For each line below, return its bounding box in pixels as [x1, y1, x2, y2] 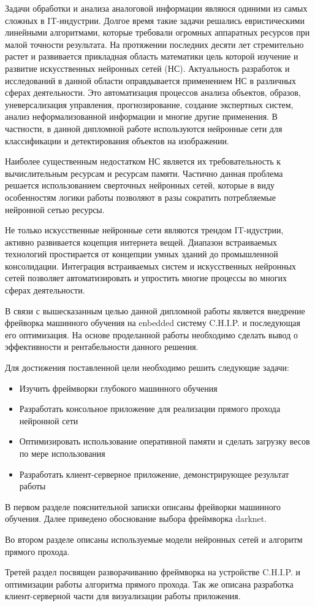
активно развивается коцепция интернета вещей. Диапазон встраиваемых [5, 235, 278, 248]
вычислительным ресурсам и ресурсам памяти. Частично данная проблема [5, 166, 283, 179]
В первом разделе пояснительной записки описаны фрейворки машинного [5, 500, 281, 513]
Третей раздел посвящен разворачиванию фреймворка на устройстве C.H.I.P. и [5, 565, 300, 578]
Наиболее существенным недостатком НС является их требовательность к [5, 155, 281, 168]
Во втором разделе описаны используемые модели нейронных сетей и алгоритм [5, 532, 303, 545]
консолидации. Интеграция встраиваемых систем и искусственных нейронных [5, 259, 297, 272]
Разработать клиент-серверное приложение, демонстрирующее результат [19, 467, 289, 480]
